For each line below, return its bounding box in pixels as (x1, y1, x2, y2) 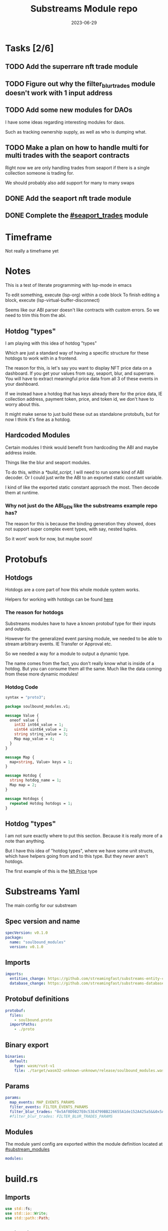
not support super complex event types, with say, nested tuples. (5, 526, 137, 532)
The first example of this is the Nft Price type (5, 868, 97, 874)
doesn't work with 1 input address (5, 88, 113, 97)
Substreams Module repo (30, 3, 138, 15)
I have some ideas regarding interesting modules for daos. (5, 119, 125, 125)
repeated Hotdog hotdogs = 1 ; (9, 801, 72, 806)
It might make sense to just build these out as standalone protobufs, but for (5, 411, 160, 417)
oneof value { (9, 718, 39, 723)
